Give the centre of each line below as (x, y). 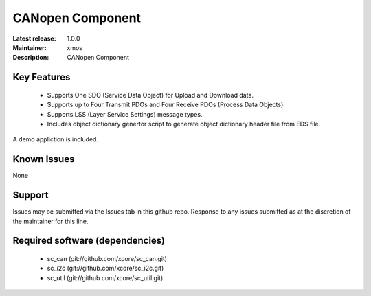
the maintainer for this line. (50, 221)
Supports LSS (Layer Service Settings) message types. (125, 114)
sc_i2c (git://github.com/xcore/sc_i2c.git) (105, 269)
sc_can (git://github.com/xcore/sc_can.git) (107, 258)
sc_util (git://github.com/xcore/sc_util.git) (105, 277)
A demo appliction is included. (56, 139)
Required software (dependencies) (89, 241)
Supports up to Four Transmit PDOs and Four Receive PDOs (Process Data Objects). (166, 105)
